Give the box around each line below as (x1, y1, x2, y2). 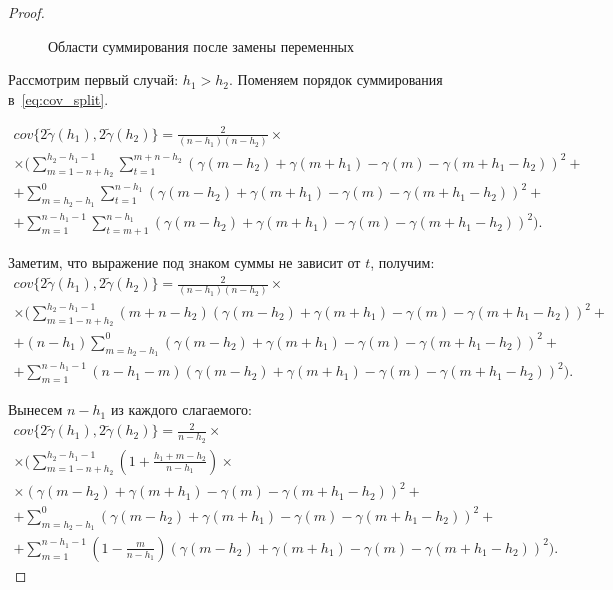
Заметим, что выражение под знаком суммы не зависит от (8, 252, 361, 273)
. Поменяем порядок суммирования (228, 69, 443, 90)
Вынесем (8, 399, 63, 420)
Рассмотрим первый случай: (8, 69, 179, 90)
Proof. (8, 2, 45, 22)
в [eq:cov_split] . (8, 88, 109, 109)
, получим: (370, 252, 435, 273)
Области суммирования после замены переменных (48, 35, 355, 56)
